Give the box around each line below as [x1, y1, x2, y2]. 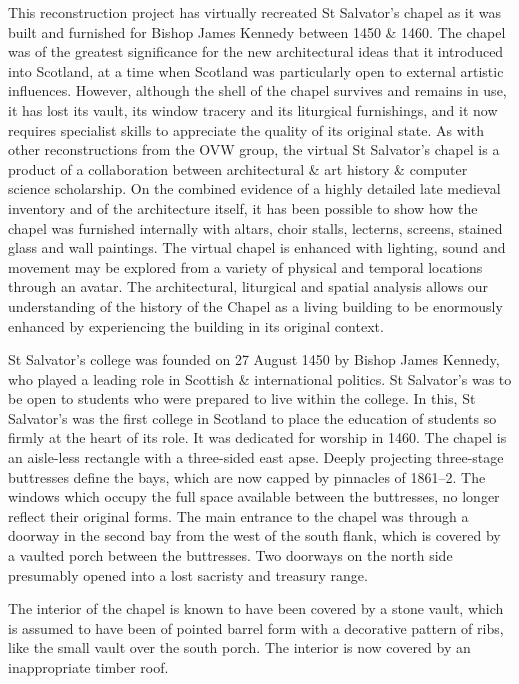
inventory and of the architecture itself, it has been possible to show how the [8, 197, 478, 218]
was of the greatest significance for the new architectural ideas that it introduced [8, 41, 504, 62]
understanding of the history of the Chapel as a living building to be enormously [8, 295, 503, 316]
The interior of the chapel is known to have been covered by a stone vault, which [8, 598, 504, 619]
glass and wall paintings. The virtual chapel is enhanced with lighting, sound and [8, 237, 506, 258]
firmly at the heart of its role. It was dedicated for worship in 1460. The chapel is [8, 427, 507, 448]
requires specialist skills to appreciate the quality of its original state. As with [8, 119, 484, 140]
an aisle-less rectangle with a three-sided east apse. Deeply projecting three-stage [8, 447, 504, 468]
